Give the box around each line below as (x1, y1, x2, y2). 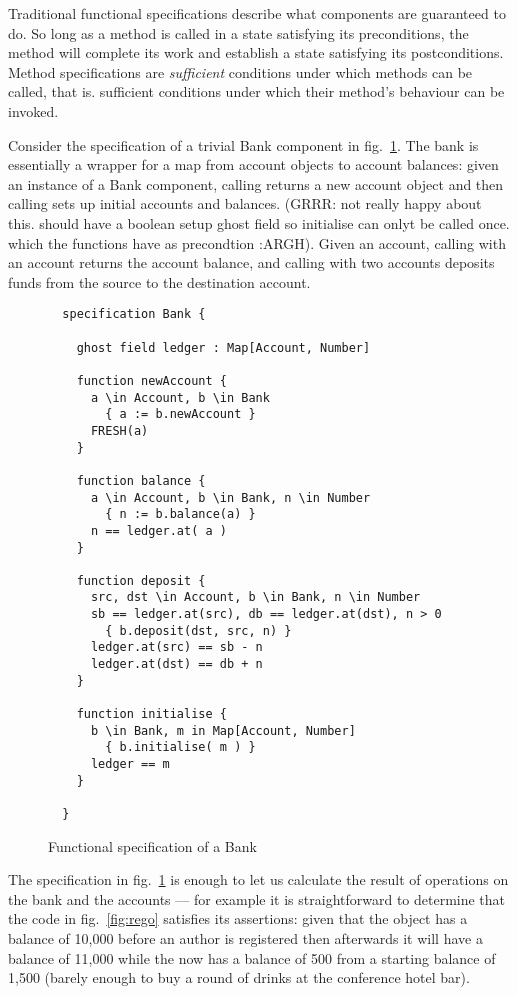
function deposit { (76, 573, 206, 588)
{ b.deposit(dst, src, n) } (105, 623, 292, 638)
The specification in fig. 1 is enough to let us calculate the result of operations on (8, 869, 509, 890)
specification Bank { (62, 307, 206, 322)
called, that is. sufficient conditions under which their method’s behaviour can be (8, 81, 505, 102)
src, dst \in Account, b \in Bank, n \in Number (90, 590, 421, 605)
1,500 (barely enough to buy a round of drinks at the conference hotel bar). (8, 967, 470, 988)
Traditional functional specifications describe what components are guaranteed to (8, 3, 506, 23)
